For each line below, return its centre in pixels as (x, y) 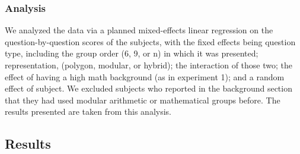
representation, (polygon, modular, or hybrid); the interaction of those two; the (149, 65)
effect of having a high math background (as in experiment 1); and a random (145, 76)
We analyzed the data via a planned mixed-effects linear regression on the (139, 30)
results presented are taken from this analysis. (88, 111)
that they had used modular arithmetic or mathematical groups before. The (143, 100)
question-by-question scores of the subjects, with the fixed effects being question (150, 41)
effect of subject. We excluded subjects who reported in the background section (149, 88)
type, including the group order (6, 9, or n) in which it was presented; (132, 53)
